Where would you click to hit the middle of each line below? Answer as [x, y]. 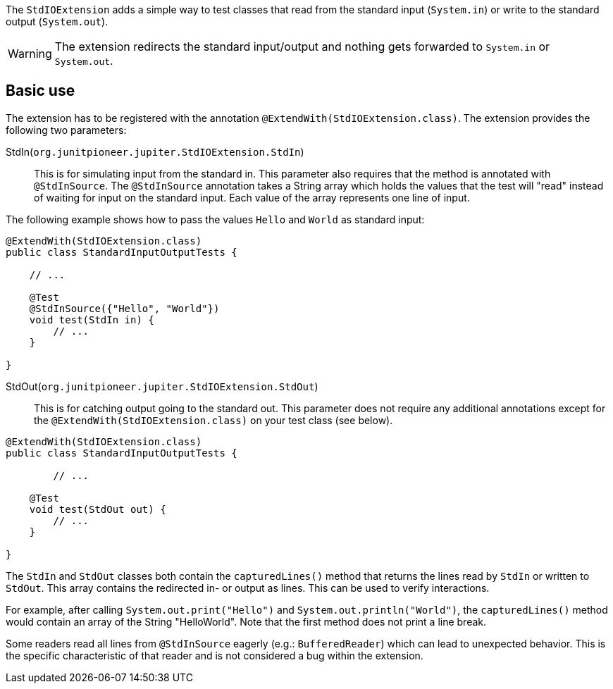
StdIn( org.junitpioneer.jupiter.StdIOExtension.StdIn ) [155, 151]
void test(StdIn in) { [92, 319]
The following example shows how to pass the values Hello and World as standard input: [215, 219]
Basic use [41, 91]
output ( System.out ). [57, 21]
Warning [30, 54]
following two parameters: [66, 130]
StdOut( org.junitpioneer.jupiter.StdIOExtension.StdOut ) [162, 386]
